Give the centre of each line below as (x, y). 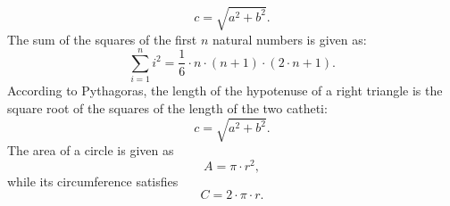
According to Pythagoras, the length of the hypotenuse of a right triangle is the (225, 91)
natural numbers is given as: (290, 39)
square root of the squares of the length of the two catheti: (167, 107)
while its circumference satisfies (93, 181)
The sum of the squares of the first (102, 39)
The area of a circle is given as (91, 150)
